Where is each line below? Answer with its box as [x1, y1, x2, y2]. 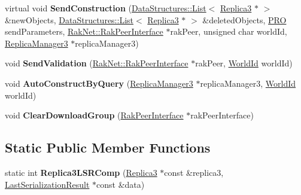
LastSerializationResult [5, 178, 90, 190]
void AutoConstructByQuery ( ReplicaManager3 [5, 77, 193, 89]
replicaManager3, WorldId [200, 77, 296, 89]
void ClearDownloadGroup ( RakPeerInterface [5, 109, 184, 121]
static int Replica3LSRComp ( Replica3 [5, 166, 157, 178]
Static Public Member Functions [5, 138, 211, 157]
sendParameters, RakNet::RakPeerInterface [5, 25, 163, 38]
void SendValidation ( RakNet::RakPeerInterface [5, 57, 188, 69]
